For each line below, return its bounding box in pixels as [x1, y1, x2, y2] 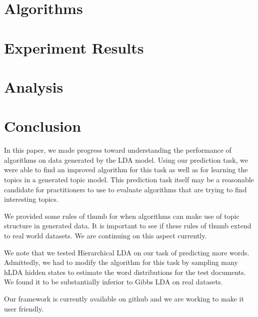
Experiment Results [4, 37, 144, 58]
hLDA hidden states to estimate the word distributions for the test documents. [4, 266, 246, 277]
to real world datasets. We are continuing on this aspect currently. [4, 230, 207, 240]
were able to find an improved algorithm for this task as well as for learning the [4, 164, 248, 175]
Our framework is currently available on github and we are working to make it [4, 293, 244, 303]
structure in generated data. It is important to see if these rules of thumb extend [4, 220, 251, 231]
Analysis [4, 76, 63, 97]
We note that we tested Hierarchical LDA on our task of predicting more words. [4, 247, 249, 257]
